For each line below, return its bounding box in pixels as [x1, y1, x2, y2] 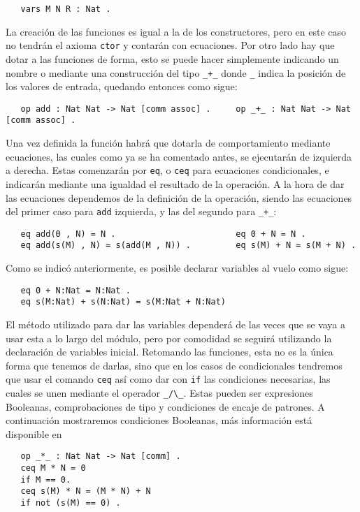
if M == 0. [20, 474, 71, 485]
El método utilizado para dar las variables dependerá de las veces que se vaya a [6, 316, 346, 331]
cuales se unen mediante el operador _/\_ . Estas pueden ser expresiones [6, 386, 313, 400]
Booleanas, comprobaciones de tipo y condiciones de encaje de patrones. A [6, 399, 325, 414]
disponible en [6, 426, 62, 441]
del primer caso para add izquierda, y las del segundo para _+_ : [6, 204, 277, 219]
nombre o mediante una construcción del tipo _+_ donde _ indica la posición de [6, 65, 346, 80]
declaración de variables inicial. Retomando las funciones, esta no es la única [6, 344, 333, 359]
